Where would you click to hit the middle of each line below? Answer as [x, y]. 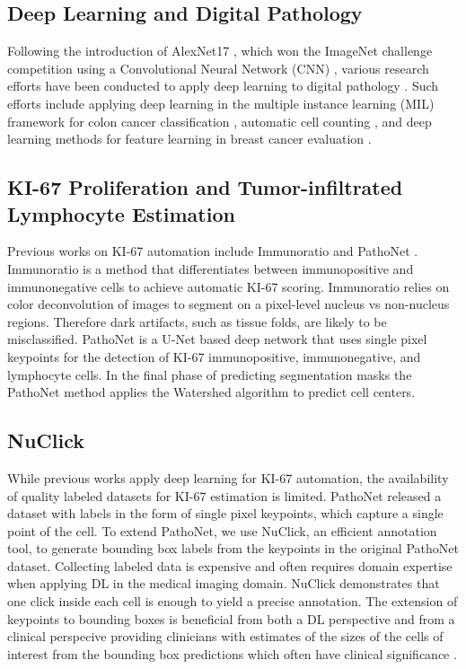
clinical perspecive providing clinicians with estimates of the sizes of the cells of [225, 636]
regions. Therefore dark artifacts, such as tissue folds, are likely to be [197, 321]
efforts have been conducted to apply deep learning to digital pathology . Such [223, 86]
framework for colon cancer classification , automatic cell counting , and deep [220, 121]
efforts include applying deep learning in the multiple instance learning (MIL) [221, 103]
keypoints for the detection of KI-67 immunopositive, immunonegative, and [214, 356]
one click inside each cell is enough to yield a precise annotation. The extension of [233, 601]
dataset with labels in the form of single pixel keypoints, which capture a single [225, 513]
